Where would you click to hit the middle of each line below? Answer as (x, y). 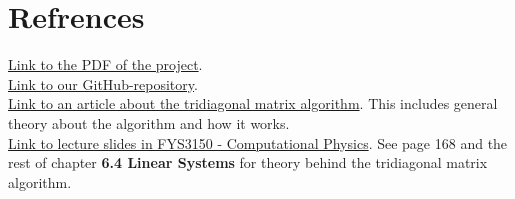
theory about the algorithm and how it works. (149, 122)
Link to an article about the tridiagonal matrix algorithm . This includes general (253, 103)
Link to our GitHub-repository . (103, 83)
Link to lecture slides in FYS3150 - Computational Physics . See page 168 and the (258, 142)
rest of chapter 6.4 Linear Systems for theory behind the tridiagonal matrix (248, 162)
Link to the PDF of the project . (105, 64)
